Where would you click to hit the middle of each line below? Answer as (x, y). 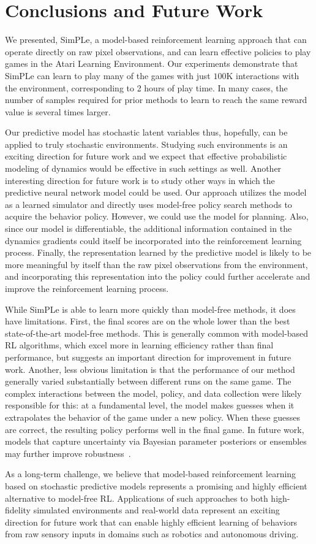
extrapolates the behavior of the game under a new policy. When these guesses (152, 417)
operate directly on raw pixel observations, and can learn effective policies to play (158, 51)
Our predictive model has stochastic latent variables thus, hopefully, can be (146, 132)
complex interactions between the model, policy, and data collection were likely (153, 393)
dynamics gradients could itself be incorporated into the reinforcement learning (153, 240)
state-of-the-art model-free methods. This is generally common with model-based (157, 333)
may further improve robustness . (68, 453)
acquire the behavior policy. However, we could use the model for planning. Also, (157, 216)
